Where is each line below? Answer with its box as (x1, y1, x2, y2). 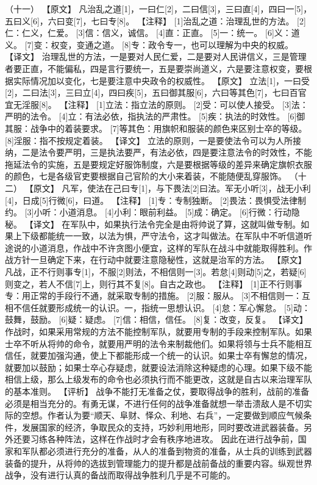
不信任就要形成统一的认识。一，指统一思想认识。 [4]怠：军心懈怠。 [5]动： (13, 301, 310, 314)
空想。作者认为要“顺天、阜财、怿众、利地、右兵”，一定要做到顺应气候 (21, 409, 304, 422)
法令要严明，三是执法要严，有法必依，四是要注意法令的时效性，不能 (38, 146, 312, 159)
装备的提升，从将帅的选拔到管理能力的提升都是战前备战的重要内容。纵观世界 (5, 456, 312, 469)
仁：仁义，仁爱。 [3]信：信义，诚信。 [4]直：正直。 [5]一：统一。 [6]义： (5, 26, 291, 39)
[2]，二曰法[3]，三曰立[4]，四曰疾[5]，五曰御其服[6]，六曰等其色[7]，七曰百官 (5, 86, 307, 99)
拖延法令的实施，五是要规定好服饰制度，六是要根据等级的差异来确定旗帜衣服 (5, 157, 312, 170)
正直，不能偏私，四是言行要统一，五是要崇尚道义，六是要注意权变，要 (21, 62, 304, 74)
